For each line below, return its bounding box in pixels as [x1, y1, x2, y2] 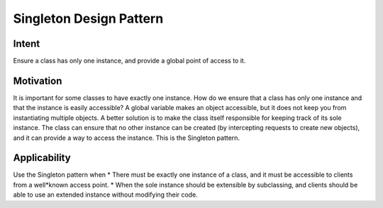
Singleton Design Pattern [13, 11, 164, 26]
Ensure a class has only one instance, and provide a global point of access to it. [13, 57, 246, 65]
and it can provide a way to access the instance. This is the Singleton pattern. [13, 133, 240, 142]
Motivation [13, 75, 62, 87]
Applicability [13, 152, 71, 164]
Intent [13, 38, 40, 50]
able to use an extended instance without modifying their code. [13, 190, 198, 199]
